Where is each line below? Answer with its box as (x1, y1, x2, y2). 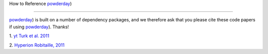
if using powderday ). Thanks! (9, 24, 69, 30)
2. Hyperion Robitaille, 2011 (9, 42, 65, 48)
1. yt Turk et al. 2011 (9, 33, 50, 39)
